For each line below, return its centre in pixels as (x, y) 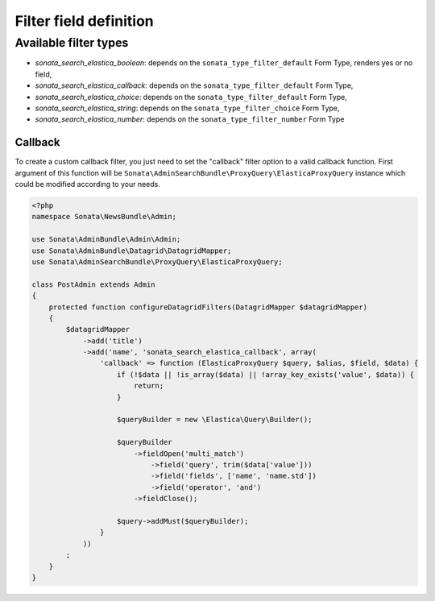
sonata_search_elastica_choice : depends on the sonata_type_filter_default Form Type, (191, 97)
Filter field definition (84, 21)
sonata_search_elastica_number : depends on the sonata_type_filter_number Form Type (190, 119)
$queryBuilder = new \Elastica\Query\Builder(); (215, 420)
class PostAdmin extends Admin (94, 284)
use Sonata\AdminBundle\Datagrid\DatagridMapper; (132, 251)
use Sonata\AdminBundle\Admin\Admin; (106, 239)
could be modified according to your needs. (87, 184)
